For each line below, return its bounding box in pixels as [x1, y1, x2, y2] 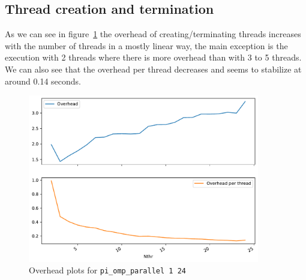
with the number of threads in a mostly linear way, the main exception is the [5, 39, 288, 52]
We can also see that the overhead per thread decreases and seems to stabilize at [5, 62, 302, 75]
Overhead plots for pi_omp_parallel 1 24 [29, 264, 186, 276]
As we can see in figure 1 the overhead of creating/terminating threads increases [5, 28, 301, 40]
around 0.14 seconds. [5, 74, 81, 87]
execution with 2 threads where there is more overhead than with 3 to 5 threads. [5, 51, 302, 64]
